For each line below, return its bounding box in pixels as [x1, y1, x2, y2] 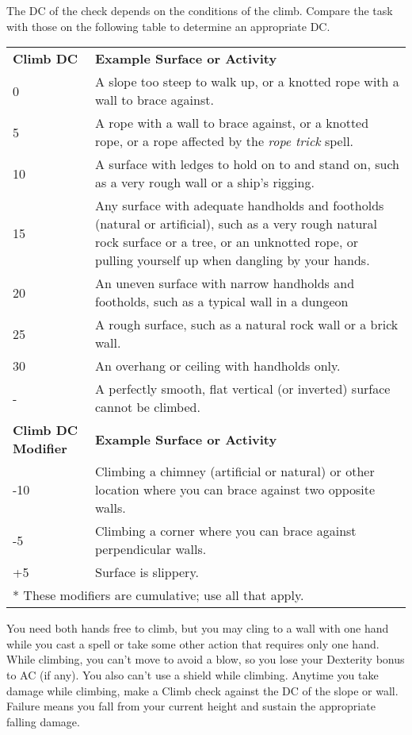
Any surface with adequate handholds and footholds [95, 196, 384, 215]
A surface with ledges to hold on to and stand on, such [95, 155, 399, 174]
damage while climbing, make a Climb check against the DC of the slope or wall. [6, 682, 399, 698]
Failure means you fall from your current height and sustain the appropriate [6, 698, 376, 714]
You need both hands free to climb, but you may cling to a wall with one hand [6, 620, 389, 637]
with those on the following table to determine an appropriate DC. [6, 17, 330, 34]
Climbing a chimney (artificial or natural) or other [95, 462, 375, 481]
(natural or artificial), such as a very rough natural [95, 214, 378, 233]
